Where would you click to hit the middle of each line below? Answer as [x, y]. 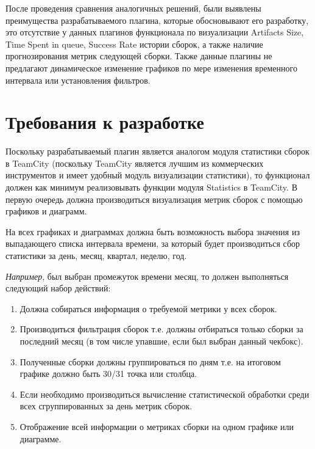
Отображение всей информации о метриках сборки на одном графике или [157, 426]
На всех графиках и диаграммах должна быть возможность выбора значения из [153, 231]
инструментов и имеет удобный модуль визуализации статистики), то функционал [158, 175]
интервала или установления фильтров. [78, 80]
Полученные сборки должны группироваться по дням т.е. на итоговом [150, 361]
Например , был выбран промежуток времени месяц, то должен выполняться [147, 276]
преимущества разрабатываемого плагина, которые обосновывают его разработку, [157, 20]
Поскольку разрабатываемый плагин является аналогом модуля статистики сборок [157, 151]
